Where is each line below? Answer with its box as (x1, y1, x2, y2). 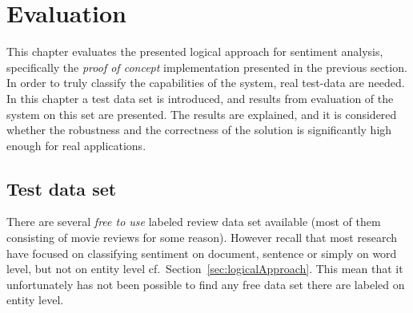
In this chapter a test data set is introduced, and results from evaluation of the (6, 89, 394, 106)
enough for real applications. (6, 137, 146, 153)
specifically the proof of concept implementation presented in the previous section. (6, 58, 407, 75)
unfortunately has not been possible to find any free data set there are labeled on (6, 275, 405, 292)
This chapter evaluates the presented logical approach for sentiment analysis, (6, 43, 383, 60)
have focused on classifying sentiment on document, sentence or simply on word (6, 244, 397, 261)
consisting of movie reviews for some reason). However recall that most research (6, 229, 397, 246)
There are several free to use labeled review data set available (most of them (6, 213, 381, 230)
